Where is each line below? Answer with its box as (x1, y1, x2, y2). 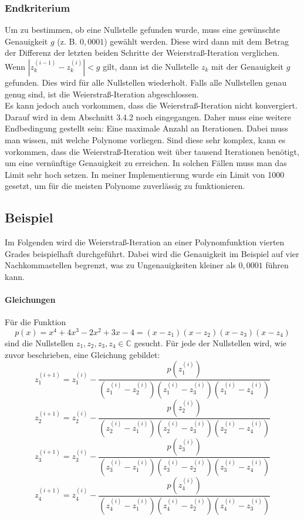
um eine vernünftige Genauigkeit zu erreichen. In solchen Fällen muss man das (5, 157, 287, 169)
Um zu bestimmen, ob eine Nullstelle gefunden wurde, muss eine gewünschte (5, 23, 280, 36)
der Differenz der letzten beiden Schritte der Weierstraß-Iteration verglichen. (5, 46, 280, 59)
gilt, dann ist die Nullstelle (103, 60, 199, 72)
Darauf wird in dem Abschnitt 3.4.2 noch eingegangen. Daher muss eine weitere (5, 110, 292, 123)
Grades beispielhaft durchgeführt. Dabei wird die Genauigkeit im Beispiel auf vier (5, 247, 299, 259)
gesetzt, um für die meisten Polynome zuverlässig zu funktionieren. (5, 180, 245, 192)
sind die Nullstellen (5, 336, 74, 349)
